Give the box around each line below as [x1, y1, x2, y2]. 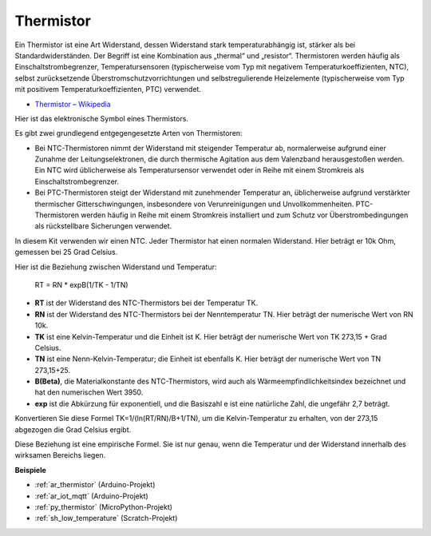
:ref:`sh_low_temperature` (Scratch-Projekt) [34, 514, 178, 523]
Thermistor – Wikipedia [34, 99, 111, 109]
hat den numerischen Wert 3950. [34, 387, 144, 397]
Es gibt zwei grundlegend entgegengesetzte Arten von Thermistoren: [14, 129, 243, 138]
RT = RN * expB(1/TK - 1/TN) [34, 280, 129, 289]
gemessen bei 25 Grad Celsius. [14, 248, 118, 257]
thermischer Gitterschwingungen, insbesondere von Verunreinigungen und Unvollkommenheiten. [34, 199, 354, 208]
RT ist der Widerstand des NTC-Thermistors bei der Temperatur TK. [34, 298, 259, 308]
